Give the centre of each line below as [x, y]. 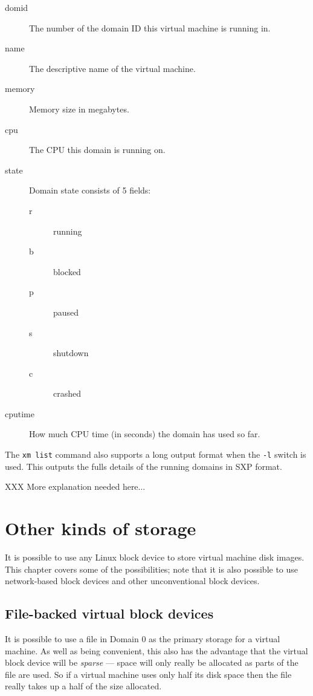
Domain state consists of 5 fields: [90, 190]
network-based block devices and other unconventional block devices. [132, 581]
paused [66, 312]
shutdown [71, 353]
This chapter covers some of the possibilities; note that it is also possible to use [152, 569]
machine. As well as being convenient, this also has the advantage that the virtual [156, 650]
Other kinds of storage [101, 528]
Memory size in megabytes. [79, 109]
